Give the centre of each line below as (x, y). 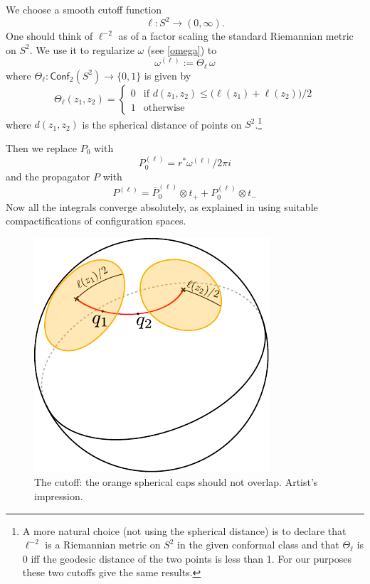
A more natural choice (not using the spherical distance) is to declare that (184, 530)
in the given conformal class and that (258, 545)
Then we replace (41, 148)
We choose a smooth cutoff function (84, 9)
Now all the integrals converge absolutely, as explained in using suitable (162, 206)
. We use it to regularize (82, 49)
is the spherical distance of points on (162, 124)
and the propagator (48, 176)
